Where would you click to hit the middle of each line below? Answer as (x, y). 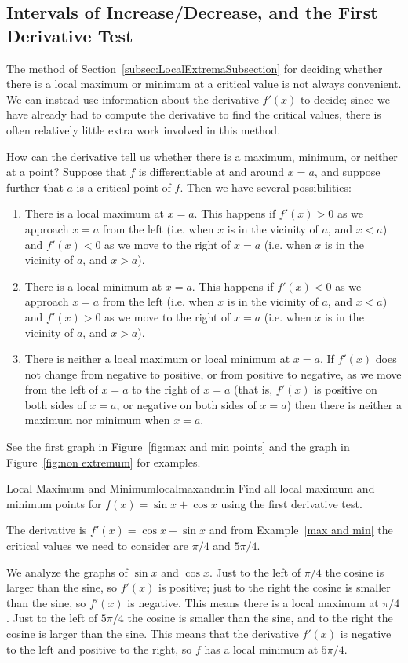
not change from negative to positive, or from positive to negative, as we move (213, 374)
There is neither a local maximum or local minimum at (157, 359)
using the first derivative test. (291, 503)
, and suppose (347, 172)
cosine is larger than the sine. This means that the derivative (153, 633)
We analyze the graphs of (67, 571)
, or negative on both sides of (186, 404)
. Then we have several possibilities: (266, 187)
